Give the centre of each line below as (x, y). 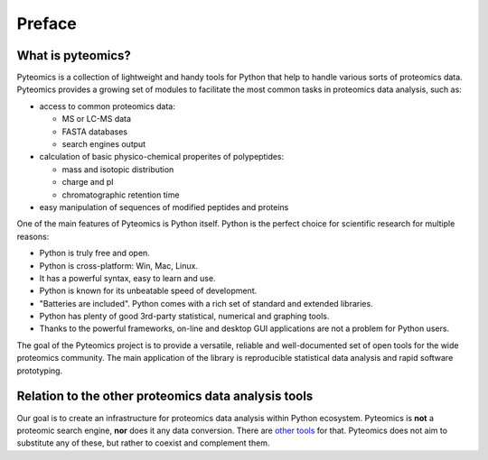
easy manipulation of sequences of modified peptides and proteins (164, 207)
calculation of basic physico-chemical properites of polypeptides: (162, 157)
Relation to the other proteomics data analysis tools (165, 396)
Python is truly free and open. (95, 253)
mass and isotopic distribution (118, 169)
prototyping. (40, 371)
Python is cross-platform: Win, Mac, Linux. (119, 265)
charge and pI (88, 182)
